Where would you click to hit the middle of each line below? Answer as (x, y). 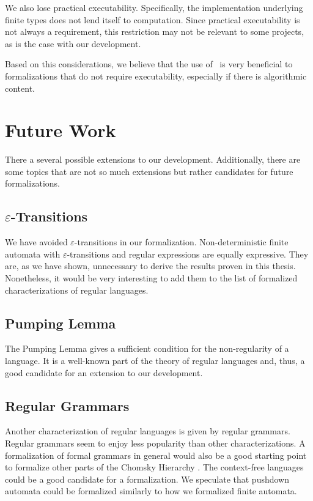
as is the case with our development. (73, 43)
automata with (33, 254)
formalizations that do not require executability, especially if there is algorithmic (156, 76)
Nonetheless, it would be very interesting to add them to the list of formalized (151, 278)
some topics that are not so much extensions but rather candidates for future (149, 171)
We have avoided (36, 242)
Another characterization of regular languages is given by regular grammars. (148, 431)
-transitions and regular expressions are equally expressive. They (188, 254)
